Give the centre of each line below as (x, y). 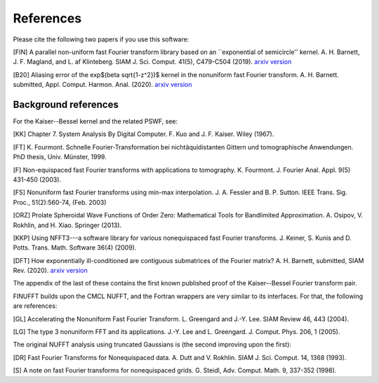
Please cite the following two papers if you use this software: (101, 39)
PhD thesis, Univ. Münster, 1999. (60, 157)
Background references (66, 104)
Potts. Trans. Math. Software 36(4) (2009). (75, 248)
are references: (35, 306)
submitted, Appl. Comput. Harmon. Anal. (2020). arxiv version (102, 85)
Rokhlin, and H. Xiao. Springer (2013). (67, 225)
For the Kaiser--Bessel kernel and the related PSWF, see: (95, 121)
